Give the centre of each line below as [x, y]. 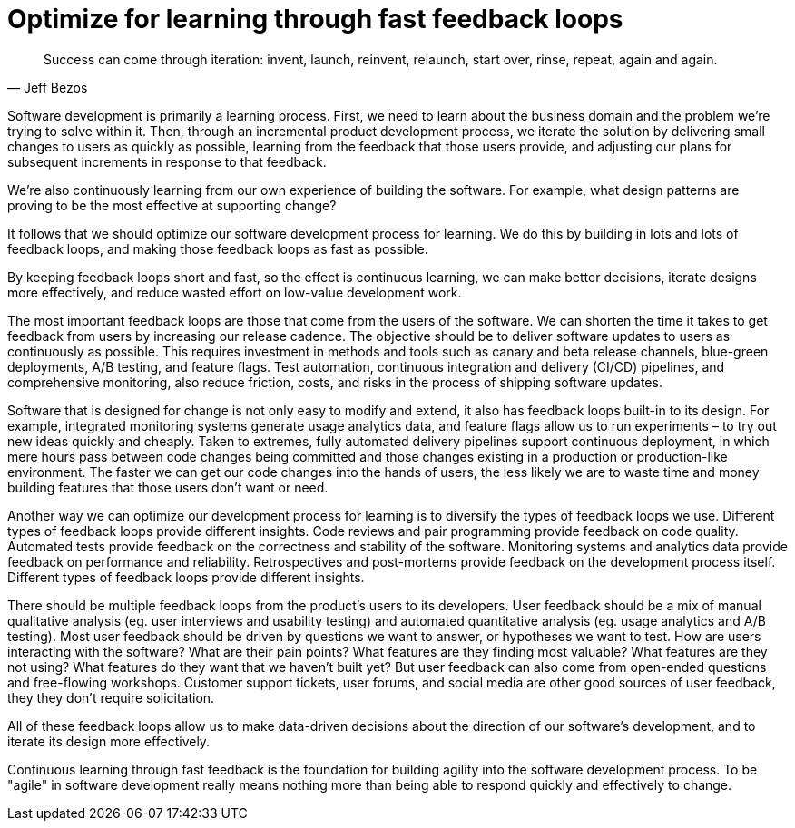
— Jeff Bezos [48, 87]
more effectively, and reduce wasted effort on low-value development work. [235, 292]
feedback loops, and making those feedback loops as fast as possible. [218, 248]
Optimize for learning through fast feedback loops [315, 19]
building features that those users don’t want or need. [168, 487]
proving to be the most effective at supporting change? [172, 205]
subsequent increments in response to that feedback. [167, 161]
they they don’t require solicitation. [111, 697]
